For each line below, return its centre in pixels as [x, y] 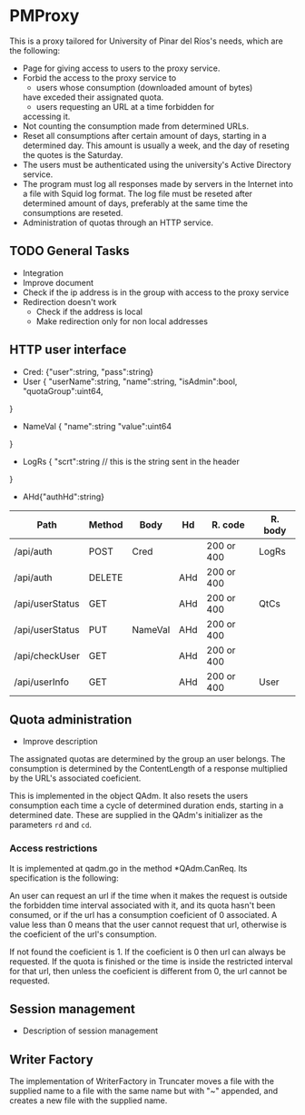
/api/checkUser [47, 656]
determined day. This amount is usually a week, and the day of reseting [156, 145]
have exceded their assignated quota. [93, 97]
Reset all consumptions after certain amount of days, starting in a [144, 135]
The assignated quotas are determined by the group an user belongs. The [148, 759]
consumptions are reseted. [73, 212]
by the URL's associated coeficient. [75, 778]
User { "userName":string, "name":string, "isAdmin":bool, [130, 381]
